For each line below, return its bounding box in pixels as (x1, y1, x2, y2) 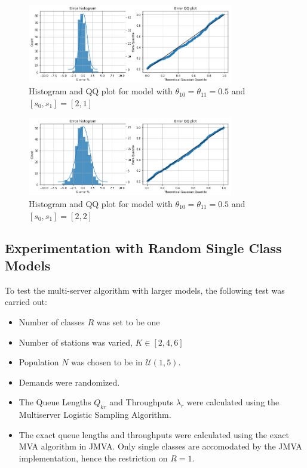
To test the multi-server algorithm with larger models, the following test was (5, 284, 285, 296)
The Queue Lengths (19, 396, 91, 408)
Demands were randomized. (19, 375, 120, 388)
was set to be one (96, 315, 160, 328)
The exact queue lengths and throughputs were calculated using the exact (19, 428, 289, 441)
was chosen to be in (71, 356, 143, 368)
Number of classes (19, 315, 85, 328)
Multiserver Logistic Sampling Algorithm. (19, 408, 171, 421)
